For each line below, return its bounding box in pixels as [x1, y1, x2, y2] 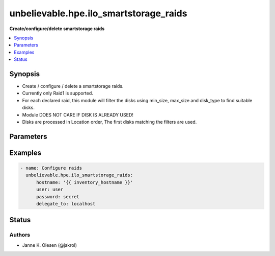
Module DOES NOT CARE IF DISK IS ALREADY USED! [22, 111, 133, 118]
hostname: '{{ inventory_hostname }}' [36, 179, 133, 185]
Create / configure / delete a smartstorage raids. [22, 83, 124, 89]
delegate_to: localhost [36, 201, 96, 206]
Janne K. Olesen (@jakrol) [22, 242, 77, 248]
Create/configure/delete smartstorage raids [9, 26, 105, 32]
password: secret [36, 194, 80, 199]
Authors [9, 231, 31, 239]
